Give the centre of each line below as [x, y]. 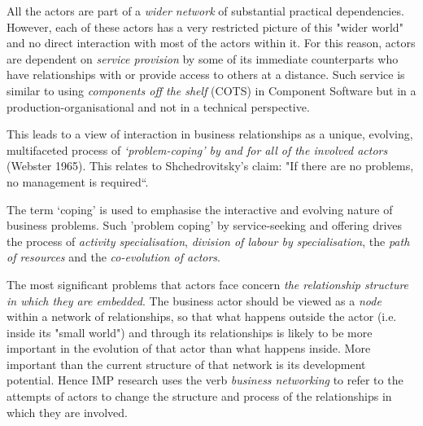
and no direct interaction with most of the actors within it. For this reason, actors [211, 43]
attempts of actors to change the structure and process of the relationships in [199, 396]
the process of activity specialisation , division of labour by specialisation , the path [208, 241]
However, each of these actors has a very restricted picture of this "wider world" [205, 26]
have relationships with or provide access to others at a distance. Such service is [206, 75]
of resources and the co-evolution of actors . [114, 257]
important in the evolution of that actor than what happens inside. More [189, 348]
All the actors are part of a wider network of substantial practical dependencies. [205, 11]
